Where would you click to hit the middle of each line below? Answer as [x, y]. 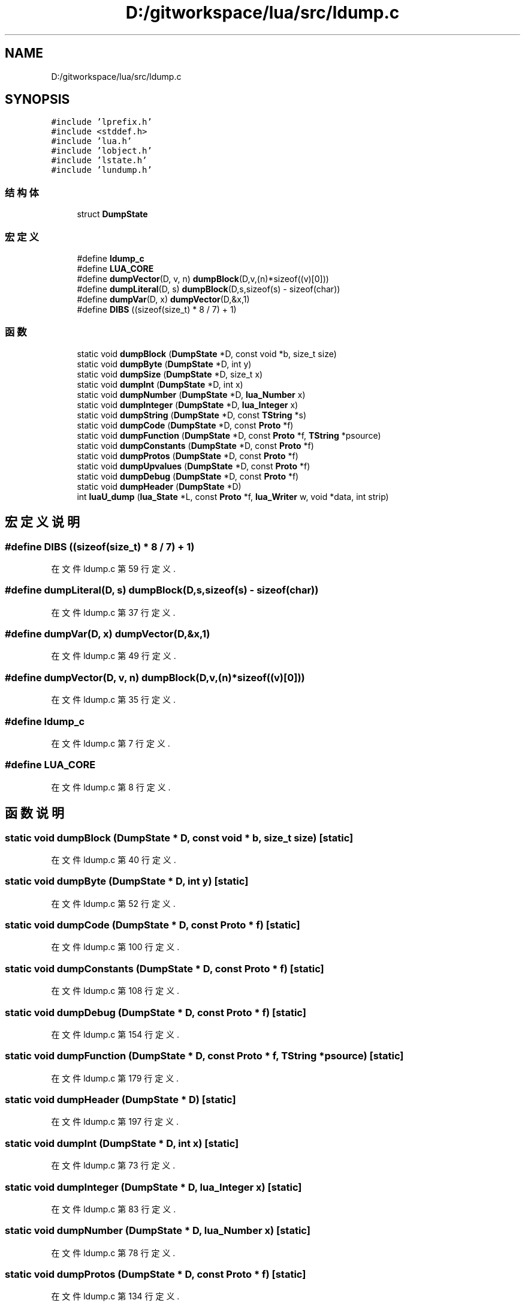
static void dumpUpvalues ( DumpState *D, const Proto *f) [194, 466]
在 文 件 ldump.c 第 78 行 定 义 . [113, 1253]
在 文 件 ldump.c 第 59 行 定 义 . [113, 568]
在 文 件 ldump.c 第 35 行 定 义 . [113, 700]
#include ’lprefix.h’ [102, 122]
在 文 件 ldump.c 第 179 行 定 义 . [115, 1078]
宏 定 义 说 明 [42, 522]
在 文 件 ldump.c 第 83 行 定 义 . [114, 1209]
